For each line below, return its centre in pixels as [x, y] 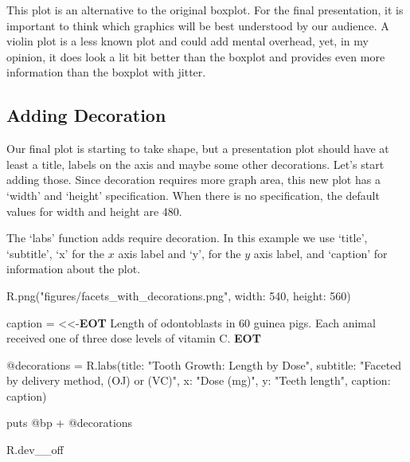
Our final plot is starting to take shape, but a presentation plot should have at [198, 149]
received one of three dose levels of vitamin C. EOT [134, 338]
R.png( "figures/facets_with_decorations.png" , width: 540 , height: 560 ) [179, 295]
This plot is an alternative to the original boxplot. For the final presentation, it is [205, 10]
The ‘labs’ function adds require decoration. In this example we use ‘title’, [187, 238]
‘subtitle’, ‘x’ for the [56, 253]
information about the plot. [74, 269]
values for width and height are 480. [94, 211]
